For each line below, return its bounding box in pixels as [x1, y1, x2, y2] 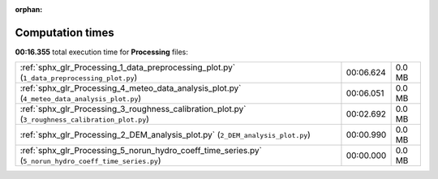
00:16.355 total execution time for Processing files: [15, 47, 188, 57]
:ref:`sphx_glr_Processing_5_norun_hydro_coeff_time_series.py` [19, 145, 263, 156]
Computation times [15, 25, 114, 40]
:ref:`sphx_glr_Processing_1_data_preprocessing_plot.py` [19, 62, 235, 73]
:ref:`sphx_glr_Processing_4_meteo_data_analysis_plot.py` [19, 83, 242, 94]
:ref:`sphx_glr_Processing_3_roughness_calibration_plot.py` [19, 104, 247, 115]
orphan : [15, 5, 43, 14]
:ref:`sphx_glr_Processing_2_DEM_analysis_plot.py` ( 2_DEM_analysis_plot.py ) [19, 130, 311, 141]
